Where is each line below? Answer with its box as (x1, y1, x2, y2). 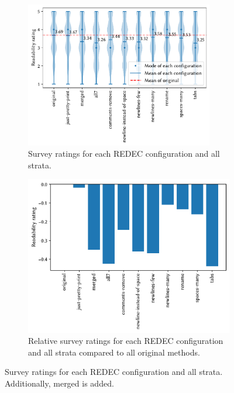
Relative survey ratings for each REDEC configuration (28, 335, 223, 347)
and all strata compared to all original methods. (28, 346, 200, 358)
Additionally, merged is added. (5, 377, 114, 389)
